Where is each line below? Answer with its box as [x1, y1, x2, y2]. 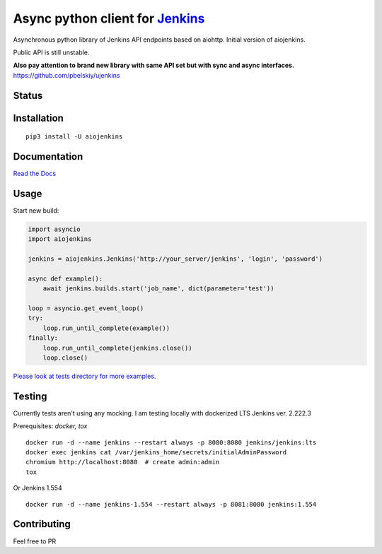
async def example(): [28, 274, 103, 283]
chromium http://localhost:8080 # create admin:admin [25, 458, 220, 466]
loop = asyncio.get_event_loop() [28, 305, 144, 312]
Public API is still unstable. [13, 48, 90, 57]
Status [13, 89, 43, 102]
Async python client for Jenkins [13, 11, 205, 26]
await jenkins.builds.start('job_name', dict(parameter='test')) [42, 285, 274, 293]
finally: [28, 334, 59, 342]
